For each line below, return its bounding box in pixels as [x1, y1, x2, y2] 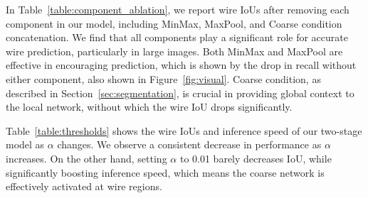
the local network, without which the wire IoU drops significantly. [6, 99, 293, 114]
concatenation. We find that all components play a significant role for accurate [6, 30, 348, 45]
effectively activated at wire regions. [6, 179, 162, 194]
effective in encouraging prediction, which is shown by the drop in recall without [6, 57, 357, 72]
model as [6, 137, 45, 152]
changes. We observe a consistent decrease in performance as [57, 137, 322, 152]
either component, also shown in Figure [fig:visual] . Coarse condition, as [6, 71, 321, 86]
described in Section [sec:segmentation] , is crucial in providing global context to [6, 85, 354, 100]
